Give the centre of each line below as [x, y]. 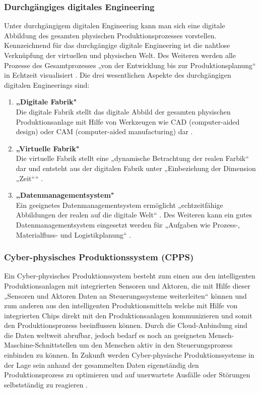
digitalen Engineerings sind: [47, 85]
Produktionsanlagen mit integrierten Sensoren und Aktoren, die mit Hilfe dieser [127, 285]
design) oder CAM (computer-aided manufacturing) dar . [104, 131]
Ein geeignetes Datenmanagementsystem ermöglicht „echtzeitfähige [119, 205]
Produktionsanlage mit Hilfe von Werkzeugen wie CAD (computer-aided [128, 121]
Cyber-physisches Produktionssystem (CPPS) [99, 257]
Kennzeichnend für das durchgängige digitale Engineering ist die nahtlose [117, 45]
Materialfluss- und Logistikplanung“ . [74, 234]
